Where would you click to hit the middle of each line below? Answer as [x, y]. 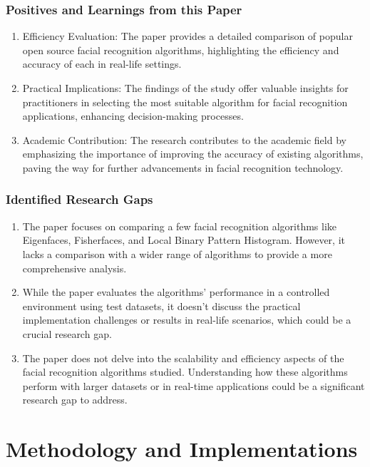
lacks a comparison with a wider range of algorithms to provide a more [177, 253]
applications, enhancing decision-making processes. [133, 116]
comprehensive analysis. [74, 268]
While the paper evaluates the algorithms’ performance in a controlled [176, 292]
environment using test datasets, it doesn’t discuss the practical [161, 306]
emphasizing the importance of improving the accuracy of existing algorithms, [193, 154]
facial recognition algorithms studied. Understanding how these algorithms [185, 372]
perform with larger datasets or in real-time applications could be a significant [194, 385]
